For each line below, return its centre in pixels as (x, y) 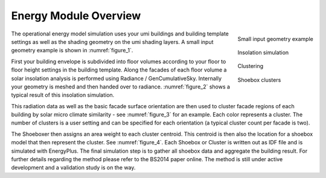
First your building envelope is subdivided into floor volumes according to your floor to (119, 61)
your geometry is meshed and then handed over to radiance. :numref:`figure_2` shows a (121, 87)
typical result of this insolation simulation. (63, 95)
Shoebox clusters (259, 80)
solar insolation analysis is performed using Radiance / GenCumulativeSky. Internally (117, 78)
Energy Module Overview (76, 16)
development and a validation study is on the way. (73, 168)
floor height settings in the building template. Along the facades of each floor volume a (119, 70)
